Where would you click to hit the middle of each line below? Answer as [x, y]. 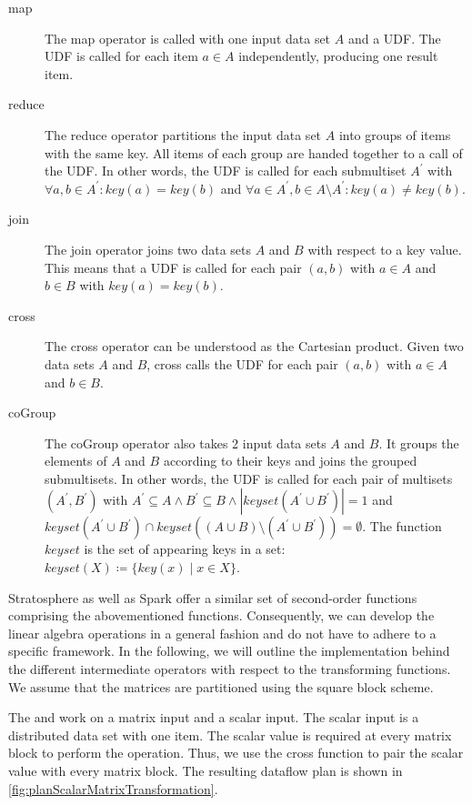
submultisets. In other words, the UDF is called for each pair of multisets [249, 478]
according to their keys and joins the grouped [290, 461]
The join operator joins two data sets [148, 249]
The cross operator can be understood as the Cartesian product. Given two [254, 346]
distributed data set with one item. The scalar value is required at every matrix [230, 735]
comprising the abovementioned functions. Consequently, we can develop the [221, 615]
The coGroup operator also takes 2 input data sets [186, 443]
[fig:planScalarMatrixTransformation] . [113, 788]
